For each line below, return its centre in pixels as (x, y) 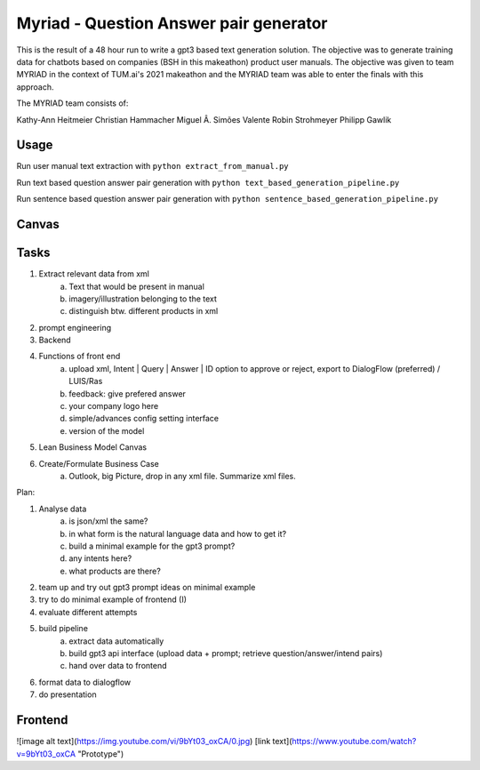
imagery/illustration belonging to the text (143, 299)
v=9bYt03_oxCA (46, 754)
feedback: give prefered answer (128, 393)
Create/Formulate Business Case (99, 463)
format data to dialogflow (85, 682)
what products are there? (115, 571)
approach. (35, 87)
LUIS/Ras (86, 381)
